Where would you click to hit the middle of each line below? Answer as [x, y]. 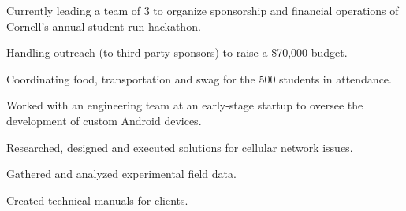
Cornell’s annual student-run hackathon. [104, 26]
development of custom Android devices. [104, 120]
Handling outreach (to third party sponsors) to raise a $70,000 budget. [177, 52]
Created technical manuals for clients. [97, 200]
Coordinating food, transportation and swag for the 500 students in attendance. [199, 78]
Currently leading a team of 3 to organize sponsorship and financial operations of [203, 10]
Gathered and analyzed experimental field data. [121, 174]
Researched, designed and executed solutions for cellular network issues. [180, 147]
